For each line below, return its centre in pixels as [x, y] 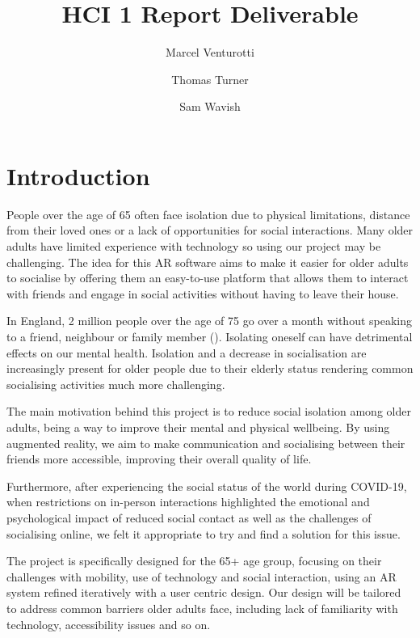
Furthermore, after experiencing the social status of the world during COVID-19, [207, 486]
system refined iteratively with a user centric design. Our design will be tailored [204, 592]
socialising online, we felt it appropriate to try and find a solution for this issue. [204, 533]
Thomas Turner [210, 79]
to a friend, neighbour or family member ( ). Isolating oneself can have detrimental [210, 336]
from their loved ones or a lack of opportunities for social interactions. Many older [210, 230]
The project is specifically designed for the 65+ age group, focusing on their [194, 561]
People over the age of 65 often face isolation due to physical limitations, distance [208, 214]
